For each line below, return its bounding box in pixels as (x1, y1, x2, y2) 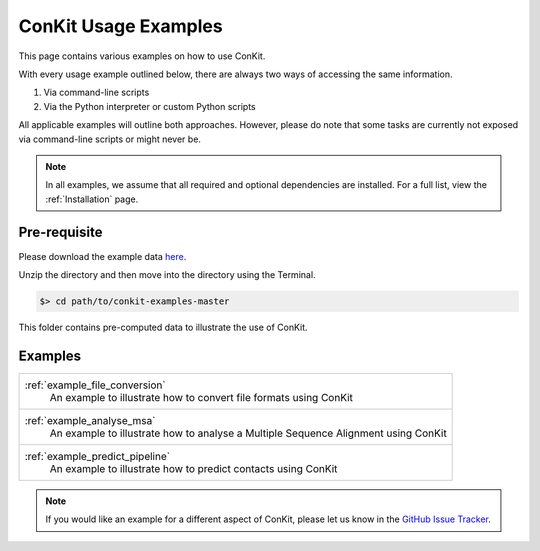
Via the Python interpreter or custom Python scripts (43, 100, 257, 112)
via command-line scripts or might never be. (18, 133, 202, 145)
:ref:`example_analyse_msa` (24, 413, 156, 427)
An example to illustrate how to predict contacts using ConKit (49, 461, 338, 475)
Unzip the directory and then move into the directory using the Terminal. (18, 268, 316, 280)
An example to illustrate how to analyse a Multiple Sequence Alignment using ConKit (49, 426, 447, 440)
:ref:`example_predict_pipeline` (24, 449, 170, 463)
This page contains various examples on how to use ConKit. (18, 50, 266, 62)
